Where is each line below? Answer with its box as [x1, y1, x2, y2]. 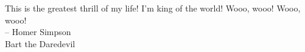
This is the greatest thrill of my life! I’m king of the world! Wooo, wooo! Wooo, [5, 2, 301, 14]
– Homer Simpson [5, 25, 71, 38]
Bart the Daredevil [5, 37, 75, 50]
